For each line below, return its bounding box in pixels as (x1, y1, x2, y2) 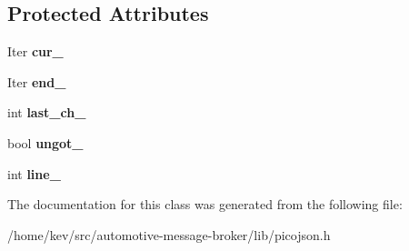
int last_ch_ (7, 103, 86, 122)
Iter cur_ (7, 42, 64, 61)
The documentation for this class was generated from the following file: (7, 195, 403, 214)
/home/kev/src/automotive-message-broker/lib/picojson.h (7, 225, 331, 244)
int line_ (7, 164, 61, 183)
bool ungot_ (7, 133, 84, 152)
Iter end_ (7, 72, 66, 91)
